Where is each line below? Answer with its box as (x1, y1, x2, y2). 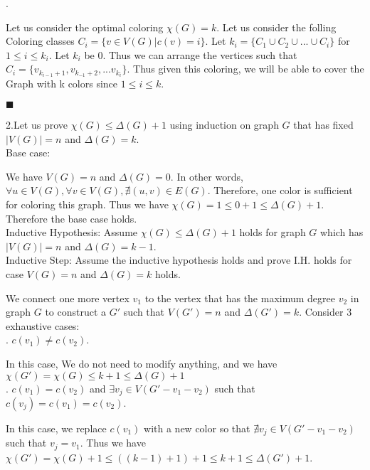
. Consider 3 (299, 304, 352, 319)
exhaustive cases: (6, 318, 80, 333)
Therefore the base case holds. (6, 210, 137, 225)
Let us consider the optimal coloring (6, 19, 164, 34)
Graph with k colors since (6, 76, 118, 91)
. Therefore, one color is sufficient (207, 183, 353, 198)
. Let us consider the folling (216, 19, 337, 34)
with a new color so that (144, 421, 250, 436)
